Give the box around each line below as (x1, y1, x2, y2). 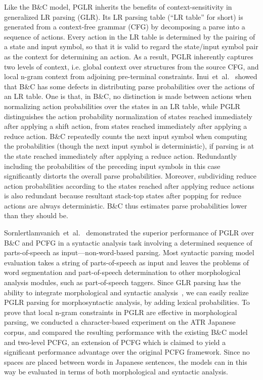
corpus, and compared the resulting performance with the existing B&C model (4, 327, 248, 337)
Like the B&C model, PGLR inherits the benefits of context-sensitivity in (4, 2, 232, 12)
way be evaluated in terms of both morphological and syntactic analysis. (4, 366, 228, 377)
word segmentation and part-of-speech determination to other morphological (4, 267, 241, 278)
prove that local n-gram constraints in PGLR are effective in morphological (4, 306, 237, 317)
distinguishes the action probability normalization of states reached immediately (4, 111, 252, 121)
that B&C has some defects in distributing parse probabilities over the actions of (4, 81, 254, 91)
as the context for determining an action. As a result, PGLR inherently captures (4, 51, 253, 61)
